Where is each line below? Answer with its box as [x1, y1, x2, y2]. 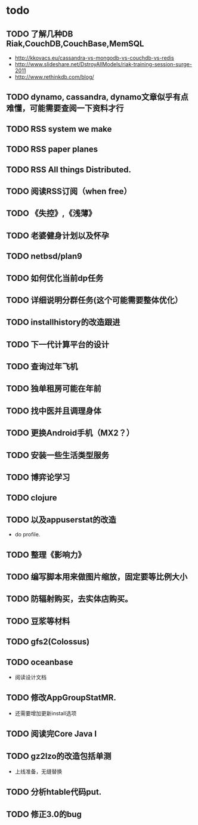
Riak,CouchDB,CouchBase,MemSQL [6, 38, 144, 48]
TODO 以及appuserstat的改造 [6, 514, 116, 525]
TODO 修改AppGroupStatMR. [6, 693, 116, 703]
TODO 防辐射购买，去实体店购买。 [6, 594, 133, 604]
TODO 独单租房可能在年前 [6, 384, 101, 394]
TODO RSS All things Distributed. [6, 165, 131, 175]
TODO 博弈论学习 [6, 472, 70, 483]
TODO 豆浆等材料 [6, 616, 70, 626]
